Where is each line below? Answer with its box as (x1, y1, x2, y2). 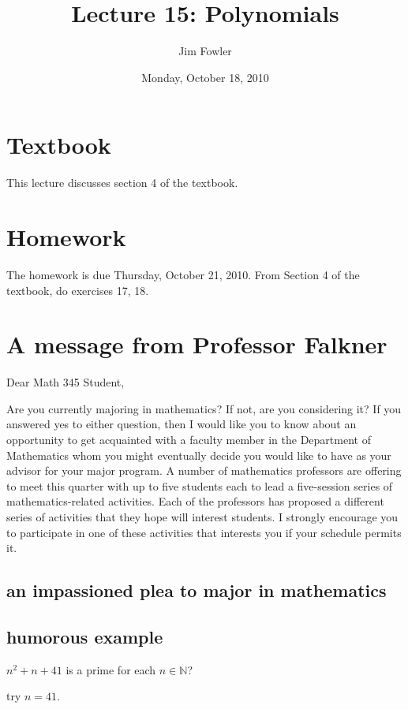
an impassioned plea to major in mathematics (6, 578, 387, 603)
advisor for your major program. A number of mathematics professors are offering (6, 462, 402, 479)
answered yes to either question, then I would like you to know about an (6, 416, 357, 432)
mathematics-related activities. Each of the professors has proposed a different (6, 493, 384, 509)
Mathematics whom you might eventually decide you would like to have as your (6, 446, 391, 463)
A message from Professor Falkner (6, 328, 387, 360)
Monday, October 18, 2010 (141, 69, 269, 85)
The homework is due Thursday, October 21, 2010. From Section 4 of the (6, 266, 360, 282)
